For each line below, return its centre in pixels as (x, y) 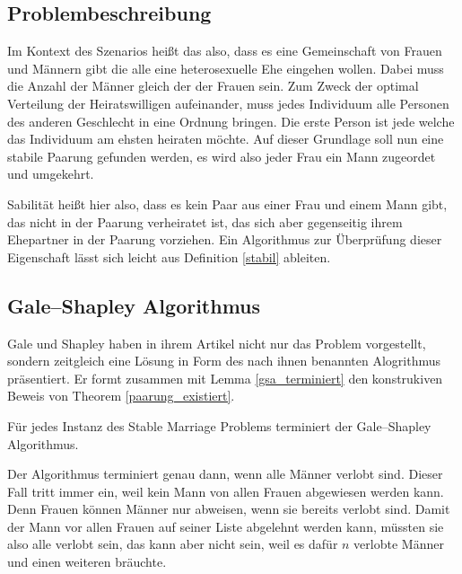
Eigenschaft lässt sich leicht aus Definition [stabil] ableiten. (169, 256)
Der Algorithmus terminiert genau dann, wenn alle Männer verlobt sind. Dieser (225, 474)
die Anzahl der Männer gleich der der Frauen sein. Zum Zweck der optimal (213, 86)
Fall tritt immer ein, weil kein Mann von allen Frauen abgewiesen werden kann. (226, 491)
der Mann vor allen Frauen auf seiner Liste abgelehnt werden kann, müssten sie (226, 526)
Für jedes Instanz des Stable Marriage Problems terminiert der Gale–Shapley (219, 425)
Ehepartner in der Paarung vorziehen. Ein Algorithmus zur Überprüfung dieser (225, 239)
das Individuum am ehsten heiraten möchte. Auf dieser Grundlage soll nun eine (226, 139)
